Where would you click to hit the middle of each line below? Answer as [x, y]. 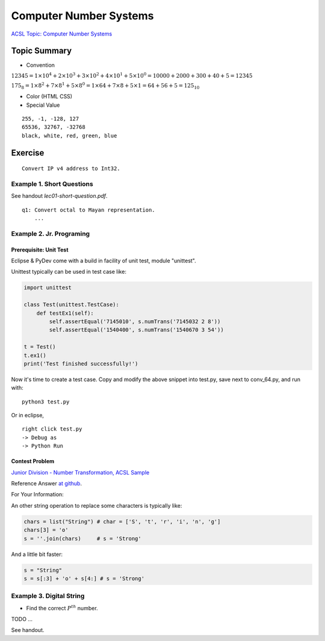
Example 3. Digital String [48, 596]
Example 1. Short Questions [52, 184]
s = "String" [43, 570]
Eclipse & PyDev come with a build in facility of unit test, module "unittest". [104, 261]
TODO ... [22, 619]
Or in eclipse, [28, 415]
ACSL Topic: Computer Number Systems [62, 34]
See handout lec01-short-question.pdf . [59, 196]
